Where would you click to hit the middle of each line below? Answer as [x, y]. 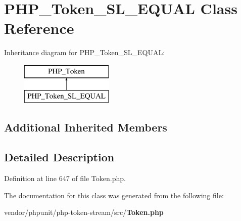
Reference [39, 28]
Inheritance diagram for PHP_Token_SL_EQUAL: [85, 52]
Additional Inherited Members [86, 127]
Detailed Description [59, 157]
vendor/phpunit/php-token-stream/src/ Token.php [84, 212]
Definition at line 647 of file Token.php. [65, 178]
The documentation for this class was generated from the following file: [114, 195]
